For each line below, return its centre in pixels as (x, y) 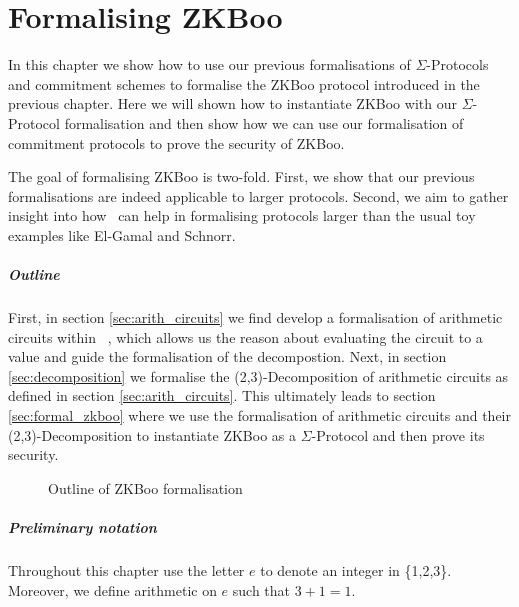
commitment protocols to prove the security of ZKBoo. (176, 142)
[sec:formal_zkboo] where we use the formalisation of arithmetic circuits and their (259, 415)
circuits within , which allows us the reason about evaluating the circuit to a (245, 336)
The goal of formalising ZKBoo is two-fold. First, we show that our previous (241, 176)
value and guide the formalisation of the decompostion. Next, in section (227, 356)
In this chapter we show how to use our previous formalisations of (209, 64)
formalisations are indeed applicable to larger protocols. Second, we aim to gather (258, 195)
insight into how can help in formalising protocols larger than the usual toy (242, 215)
